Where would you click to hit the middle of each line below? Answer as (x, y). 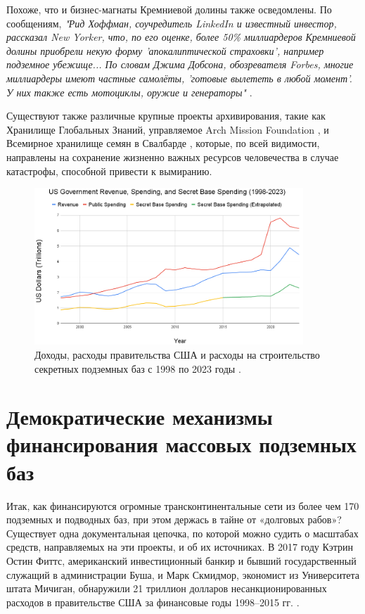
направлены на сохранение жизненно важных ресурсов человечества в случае (173, 156)
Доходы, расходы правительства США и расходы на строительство (177, 354)
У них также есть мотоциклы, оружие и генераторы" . (129, 92)
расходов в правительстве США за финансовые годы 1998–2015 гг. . (153, 602)
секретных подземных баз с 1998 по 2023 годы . (138, 368)
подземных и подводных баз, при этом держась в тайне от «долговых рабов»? (174, 519)
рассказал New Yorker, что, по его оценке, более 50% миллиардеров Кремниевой (181, 37)
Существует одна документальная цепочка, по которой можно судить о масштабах (182, 533)
